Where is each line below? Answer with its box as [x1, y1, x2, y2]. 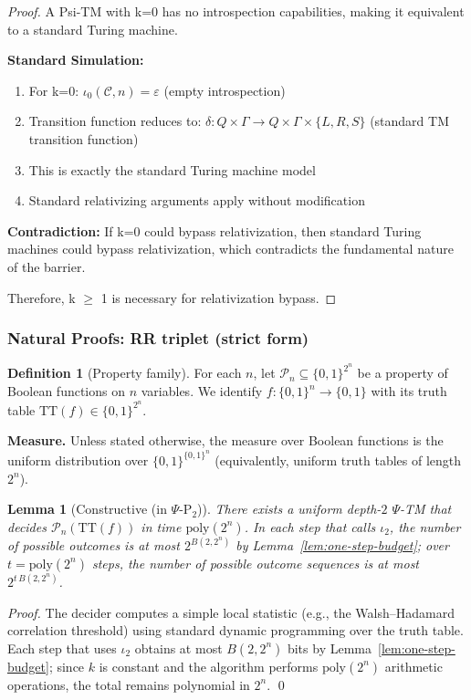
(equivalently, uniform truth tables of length [215, 450, 462, 469]
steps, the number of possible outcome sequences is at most [91, 553, 420, 572]
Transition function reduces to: [28, 111, 202, 131]
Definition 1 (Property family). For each [7, 363, 242, 382]
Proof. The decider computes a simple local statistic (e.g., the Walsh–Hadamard [7, 602, 455, 622]
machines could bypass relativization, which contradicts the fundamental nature [7, 239, 454, 258]
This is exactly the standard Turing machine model [28, 160, 316, 179]
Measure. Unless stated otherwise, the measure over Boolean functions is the [7, 431, 444, 450]
